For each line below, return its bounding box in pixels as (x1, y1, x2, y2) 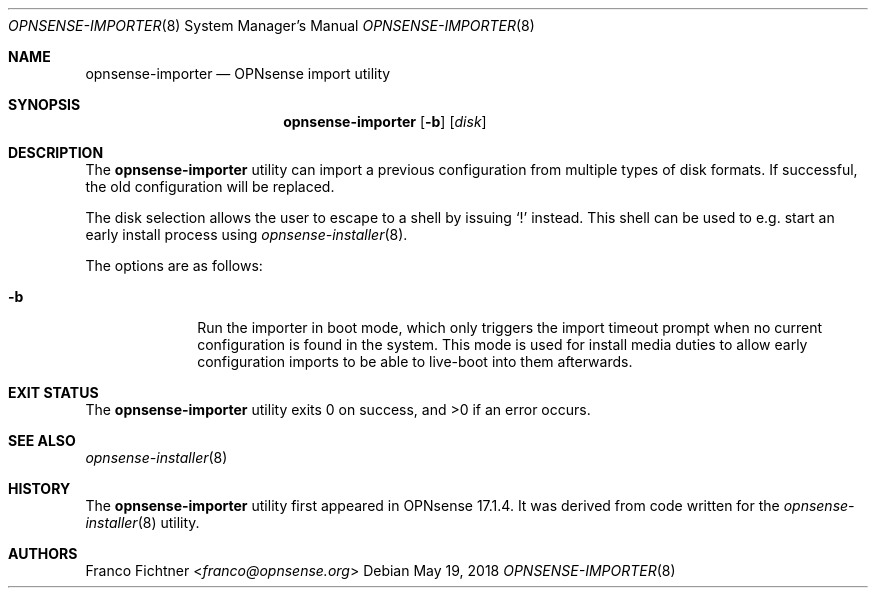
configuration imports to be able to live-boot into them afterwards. (197, 353, 633, 370)
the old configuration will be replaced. (85, 178, 335, 195)
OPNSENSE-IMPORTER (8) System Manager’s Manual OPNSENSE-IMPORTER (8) (8, 17, 535, 34)
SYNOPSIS (8, 96, 81, 113)
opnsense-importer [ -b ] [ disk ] (283, 113, 487, 130)
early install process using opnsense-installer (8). (85, 226, 408, 243)
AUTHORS (8, 545, 78, 562)
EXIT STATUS (8, 384, 99, 401)
